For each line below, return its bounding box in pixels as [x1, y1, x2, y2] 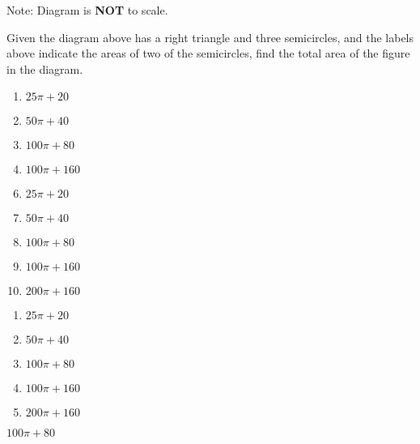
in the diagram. [6, 60, 83, 77]
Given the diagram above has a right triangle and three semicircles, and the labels [6, 28, 414, 45]
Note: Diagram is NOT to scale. [6, 2, 168, 18]
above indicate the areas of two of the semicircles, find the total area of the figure [6, 45, 410, 62]
